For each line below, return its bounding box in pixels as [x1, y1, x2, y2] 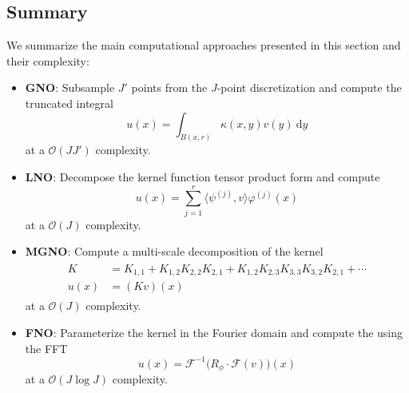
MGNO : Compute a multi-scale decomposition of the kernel [25, 243, 324, 260]
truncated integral [25, 94, 113, 111]
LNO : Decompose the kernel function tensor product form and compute [25, 169, 380, 185]
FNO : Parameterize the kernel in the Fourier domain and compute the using [25, 324, 403, 341]
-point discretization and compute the [216, 79, 402, 96]
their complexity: [6, 52, 89, 69]
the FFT [25, 339, 68, 356]
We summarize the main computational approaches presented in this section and [6, 37, 401, 54]
